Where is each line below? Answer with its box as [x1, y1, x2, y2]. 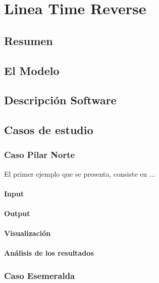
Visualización [4, 228, 51, 238]
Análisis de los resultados [4, 248, 94, 258]
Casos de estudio [4, 122, 93, 138]
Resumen [4, 32, 53, 48]
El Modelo [4, 62, 60, 78]
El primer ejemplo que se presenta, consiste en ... [4, 168, 155, 179]
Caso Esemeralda [4, 269, 75, 281]
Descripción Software [4, 92, 117, 108]
